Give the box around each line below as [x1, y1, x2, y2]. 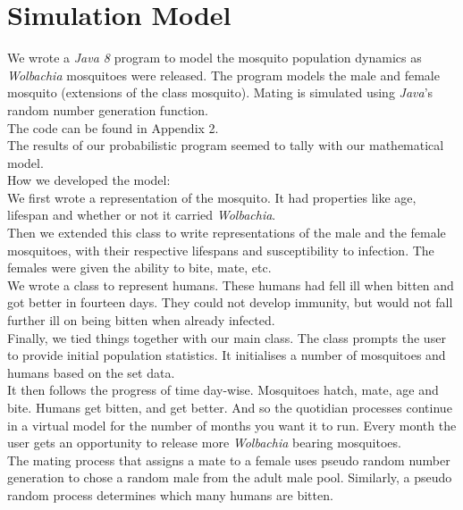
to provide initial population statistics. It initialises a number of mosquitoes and [7, 346, 446, 364]
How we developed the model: [7, 171, 171, 189]
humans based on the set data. [7, 363, 175, 381]
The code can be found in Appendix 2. [7, 118, 219, 137]
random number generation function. [7, 100, 208, 119]
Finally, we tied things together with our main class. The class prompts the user [7, 328, 446, 347]
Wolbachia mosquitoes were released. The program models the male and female [7, 65, 440, 84]
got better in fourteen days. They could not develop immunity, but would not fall [7, 293, 453, 312]
